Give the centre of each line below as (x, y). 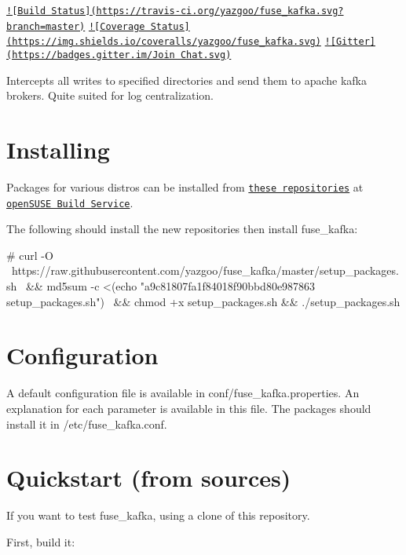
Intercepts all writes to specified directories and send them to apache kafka (187, 80)
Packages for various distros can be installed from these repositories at (185, 186)
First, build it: (41, 541)
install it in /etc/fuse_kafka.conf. (87, 424)
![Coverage (117, 26)
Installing (58, 149)
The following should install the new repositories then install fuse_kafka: (182, 229)
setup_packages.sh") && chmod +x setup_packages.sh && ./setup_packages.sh (203, 301)
